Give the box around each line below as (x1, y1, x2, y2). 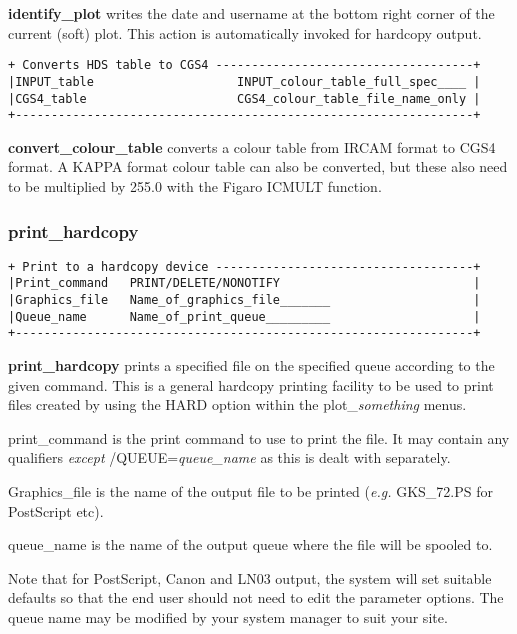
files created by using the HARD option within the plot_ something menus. (8, 394, 467, 415)
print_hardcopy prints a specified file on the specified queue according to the (8, 355, 495, 376)
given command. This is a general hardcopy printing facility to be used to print (8, 374, 494, 395)
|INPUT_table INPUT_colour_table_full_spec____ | (8, 74, 481, 89)
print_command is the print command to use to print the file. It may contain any (8, 427, 510, 448)
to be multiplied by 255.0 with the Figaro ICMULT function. (8, 176, 382, 196)
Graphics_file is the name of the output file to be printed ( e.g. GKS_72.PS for (8, 481, 493, 502)
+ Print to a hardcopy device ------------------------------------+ (8, 259, 481, 274)
